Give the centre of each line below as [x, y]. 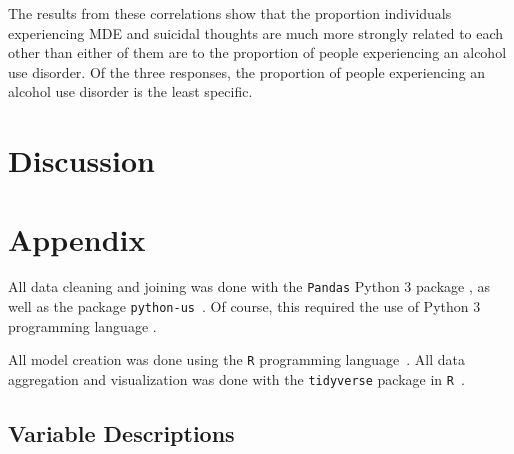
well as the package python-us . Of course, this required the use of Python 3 [244, 306]
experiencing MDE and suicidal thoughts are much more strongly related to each [256, 32]
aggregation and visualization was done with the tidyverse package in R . [236, 379]
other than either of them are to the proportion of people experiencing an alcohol [257, 52]
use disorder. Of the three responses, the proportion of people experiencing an [247, 71]
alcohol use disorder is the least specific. [130, 91]
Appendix [77, 238]
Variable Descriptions [121, 433]
